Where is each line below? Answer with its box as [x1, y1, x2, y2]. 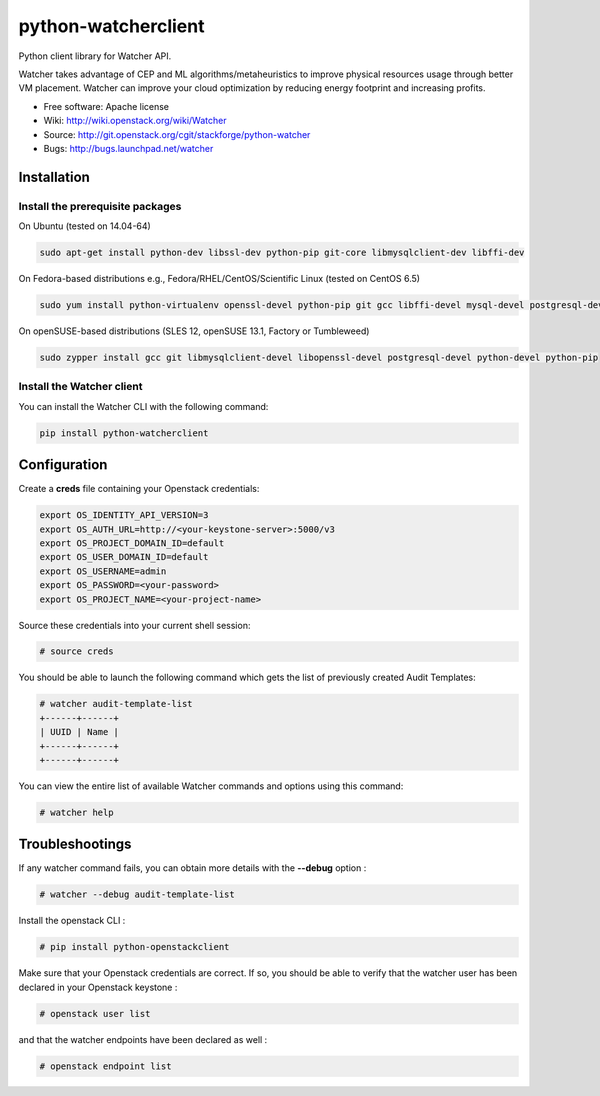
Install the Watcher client [18, 380, 143, 394]
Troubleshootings [18, 836, 132, 853]
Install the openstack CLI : [18, 915, 126, 927]
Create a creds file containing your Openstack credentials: [18, 483, 260, 495]
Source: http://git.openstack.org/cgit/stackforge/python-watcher [43, 128, 311, 140]
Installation [18, 168, 90, 185]
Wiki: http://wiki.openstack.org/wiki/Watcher [43, 115, 227, 127]
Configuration [18, 456, 108, 474]
